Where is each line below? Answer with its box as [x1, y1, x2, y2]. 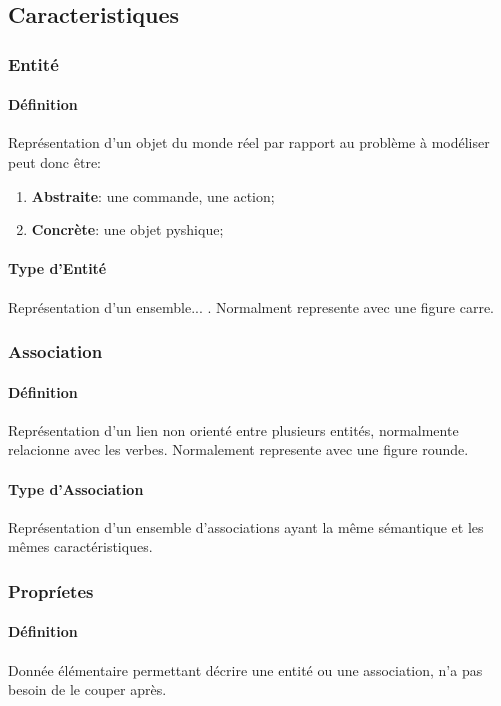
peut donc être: [8, 152, 101, 173]
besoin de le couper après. [8, 679, 167, 700]
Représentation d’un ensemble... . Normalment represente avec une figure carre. [8, 296, 494, 317]
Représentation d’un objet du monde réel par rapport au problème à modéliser [8, 132, 490, 153]
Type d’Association [8, 478, 144, 499]
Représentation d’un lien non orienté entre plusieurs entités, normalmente [8, 419, 459, 440]
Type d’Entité [8, 258, 107, 279]
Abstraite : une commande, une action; [31, 185, 275, 206]
